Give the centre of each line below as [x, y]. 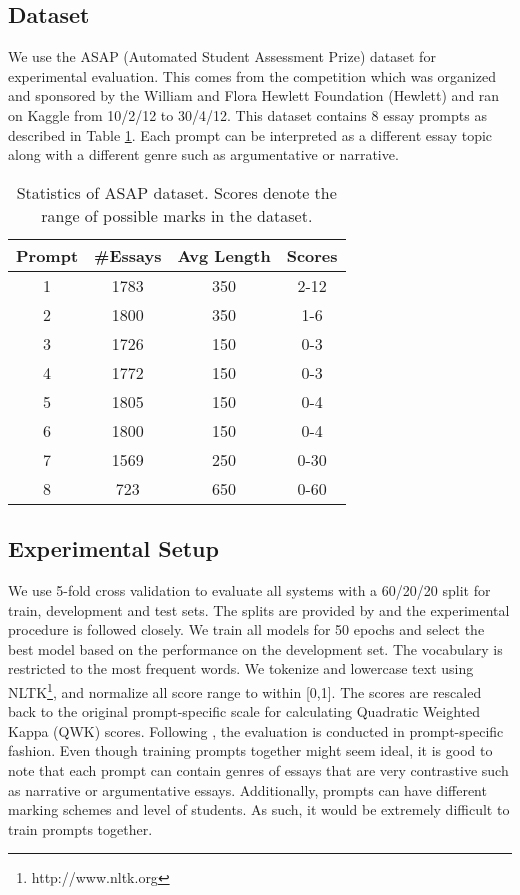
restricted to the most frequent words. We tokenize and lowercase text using [241, 668]
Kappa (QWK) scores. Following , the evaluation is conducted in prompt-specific [256, 730]
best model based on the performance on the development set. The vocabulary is [255, 648]
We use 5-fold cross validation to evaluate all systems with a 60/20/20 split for [249, 589]
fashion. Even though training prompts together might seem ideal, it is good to [250, 750]
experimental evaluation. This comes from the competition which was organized [252, 75]
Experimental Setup [113, 548]
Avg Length [224, 255]
